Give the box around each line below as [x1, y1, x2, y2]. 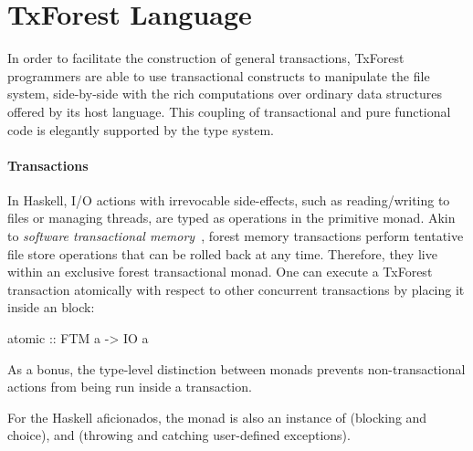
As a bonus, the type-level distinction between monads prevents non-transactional [7, 359, 466, 378]
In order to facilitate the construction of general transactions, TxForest [7, 48, 405, 68]
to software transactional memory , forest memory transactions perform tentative [7, 226, 464, 246]
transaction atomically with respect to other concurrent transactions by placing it [7, 279, 465, 299]
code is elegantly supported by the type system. [7, 120, 274, 139]
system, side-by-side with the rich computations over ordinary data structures [7, 84, 442, 103]
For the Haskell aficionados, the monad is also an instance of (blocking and [7, 407, 427, 426]
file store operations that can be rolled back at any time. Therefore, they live [7, 244, 437, 263]
